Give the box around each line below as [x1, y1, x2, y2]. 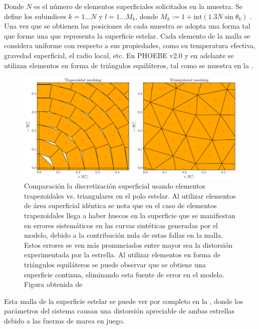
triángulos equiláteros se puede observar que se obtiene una [24, 259, 206, 269]
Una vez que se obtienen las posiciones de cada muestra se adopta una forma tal [4, 21, 250, 31]
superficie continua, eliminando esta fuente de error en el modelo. [24, 269, 224, 279]
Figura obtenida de [24, 279, 83, 289]
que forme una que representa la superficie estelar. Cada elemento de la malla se [4, 30, 250, 41]
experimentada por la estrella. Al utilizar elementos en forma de [24, 249, 220, 260]
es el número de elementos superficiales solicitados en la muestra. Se [34, 1, 242, 11]
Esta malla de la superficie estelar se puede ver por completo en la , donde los [4, 295, 243, 306]
